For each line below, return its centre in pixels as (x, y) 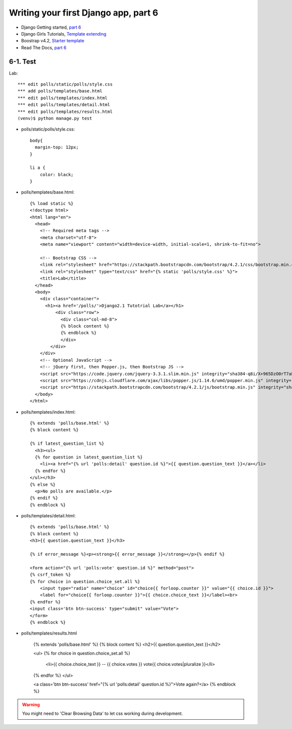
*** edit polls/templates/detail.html (64, 105)
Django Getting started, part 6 (51, 27)
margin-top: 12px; (57, 147)
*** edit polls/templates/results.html (65, 111)
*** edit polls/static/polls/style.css (65, 84)
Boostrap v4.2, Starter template (53, 41)
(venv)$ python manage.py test (55, 118)
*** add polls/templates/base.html (60, 91)
